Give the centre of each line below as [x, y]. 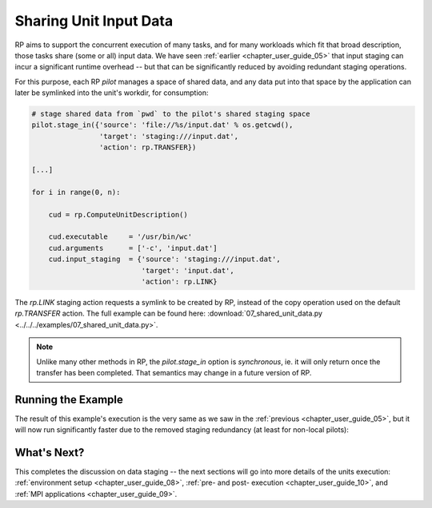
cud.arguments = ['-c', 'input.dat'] [133, 248]
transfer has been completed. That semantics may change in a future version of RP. [174, 372]
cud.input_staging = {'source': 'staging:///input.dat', [164, 259]
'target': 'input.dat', [188, 270]
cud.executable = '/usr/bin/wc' [120, 237]
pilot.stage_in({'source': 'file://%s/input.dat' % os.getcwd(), [162, 125]
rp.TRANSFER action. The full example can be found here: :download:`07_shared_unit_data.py [169, 314]
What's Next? [50, 452]
